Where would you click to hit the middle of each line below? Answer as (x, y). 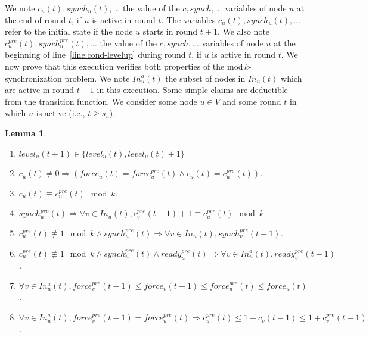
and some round (252, 101)
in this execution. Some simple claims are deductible (192, 90)
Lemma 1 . (26, 132)
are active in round (39, 90)
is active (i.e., (61, 113)
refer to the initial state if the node (69, 31)
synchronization (33, 78)
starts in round (170, 31)
